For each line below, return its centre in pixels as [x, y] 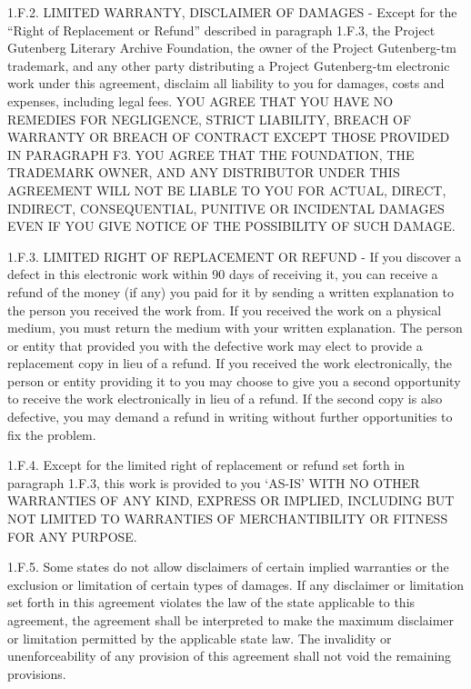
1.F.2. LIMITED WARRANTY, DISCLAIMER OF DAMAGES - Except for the [232, 12]
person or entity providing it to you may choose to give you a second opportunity [234, 380]
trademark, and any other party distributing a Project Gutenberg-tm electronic [229, 65]
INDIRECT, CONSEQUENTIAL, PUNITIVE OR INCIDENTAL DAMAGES [226, 208]
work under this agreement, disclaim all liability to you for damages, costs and [226, 83]
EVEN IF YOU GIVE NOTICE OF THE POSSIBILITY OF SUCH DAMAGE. [231, 226]
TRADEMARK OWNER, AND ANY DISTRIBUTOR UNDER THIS [204, 172]
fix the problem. [52, 434]
